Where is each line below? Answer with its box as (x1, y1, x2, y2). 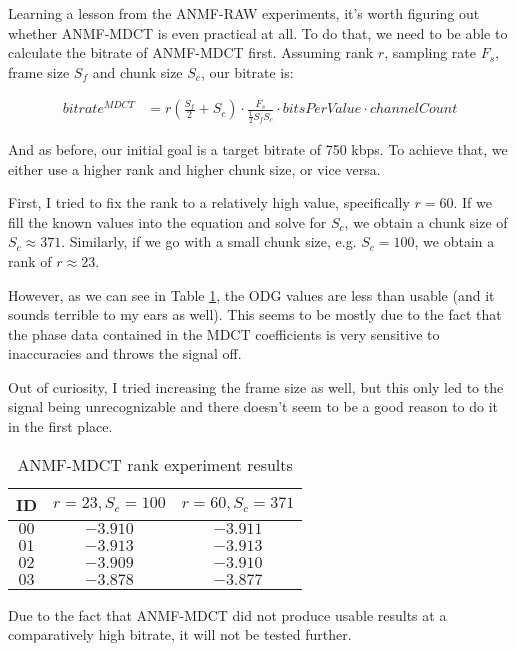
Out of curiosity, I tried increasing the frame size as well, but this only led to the (8, 376, 504, 397)
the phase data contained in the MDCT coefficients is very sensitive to (8, 323, 440, 344)
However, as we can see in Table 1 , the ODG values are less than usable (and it (8, 284, 495, 305)
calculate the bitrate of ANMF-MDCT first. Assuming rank (8, 42, 374, 63)
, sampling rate (384, 42, 477, 63)
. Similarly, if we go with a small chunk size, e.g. (61, 231, 357, 252)
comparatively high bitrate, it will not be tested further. (8, 624, 352, 645)
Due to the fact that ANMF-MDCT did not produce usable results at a (8, 604, 447, 625)
